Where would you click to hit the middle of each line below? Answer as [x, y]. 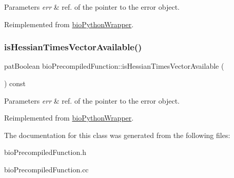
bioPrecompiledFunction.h [45, 152]
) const [15, 83]
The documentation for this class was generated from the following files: [117, 135]
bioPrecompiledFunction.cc [46, 169]
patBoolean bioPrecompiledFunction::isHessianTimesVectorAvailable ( [114, 66]
